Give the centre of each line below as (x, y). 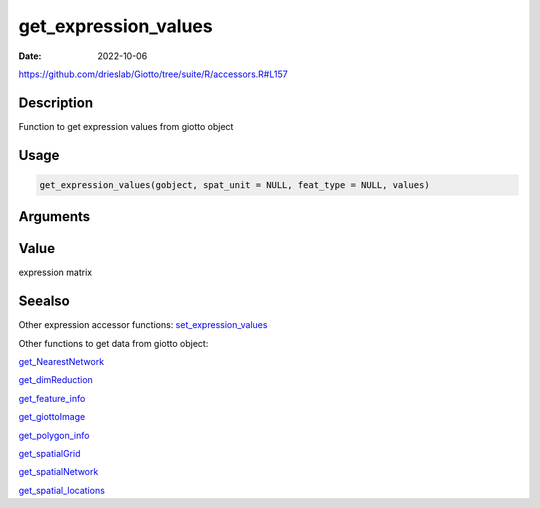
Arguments (54, 216)
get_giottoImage (52, 417)
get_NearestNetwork (61, 362)
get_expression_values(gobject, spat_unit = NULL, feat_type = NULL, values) (234, 184)
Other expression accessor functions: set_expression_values (143, 325)
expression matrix (55, 272)
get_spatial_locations (61, 490)
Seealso (44, 301)
